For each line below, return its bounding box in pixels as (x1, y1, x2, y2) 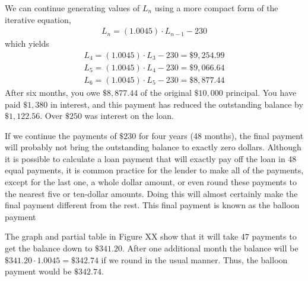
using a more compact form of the (154, 2, 278, 14)
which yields (5, 37, 49, 50)
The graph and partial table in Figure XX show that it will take (5, 230, 239, 243)
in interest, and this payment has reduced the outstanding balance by (50, 98, 303, 110)
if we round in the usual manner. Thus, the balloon (101, 253, 288, 266)
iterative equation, (5, 13, 71, 25)
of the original (140, 86, 192, 98)
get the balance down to (5, 242, 93, 254)
